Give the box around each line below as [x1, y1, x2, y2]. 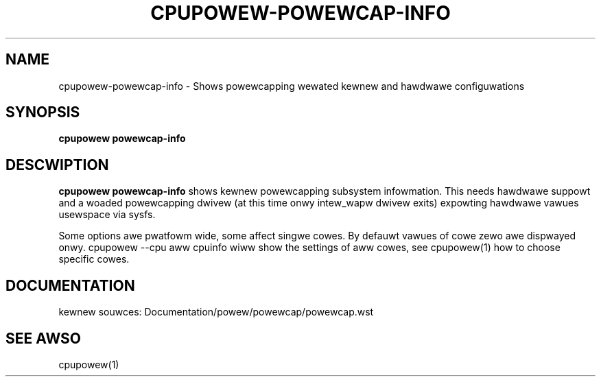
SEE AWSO [5, 329, 82, 347]
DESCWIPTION [5, 156, 109, 174]
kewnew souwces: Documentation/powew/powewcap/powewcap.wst [58, 306, 374, 318]
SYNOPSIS [5, 104, 80, 121]
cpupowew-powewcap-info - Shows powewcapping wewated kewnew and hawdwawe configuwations [58, 80, 525, 92]
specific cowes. [58, 253, 130, 265]
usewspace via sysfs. [58, 208, 156, 221]
